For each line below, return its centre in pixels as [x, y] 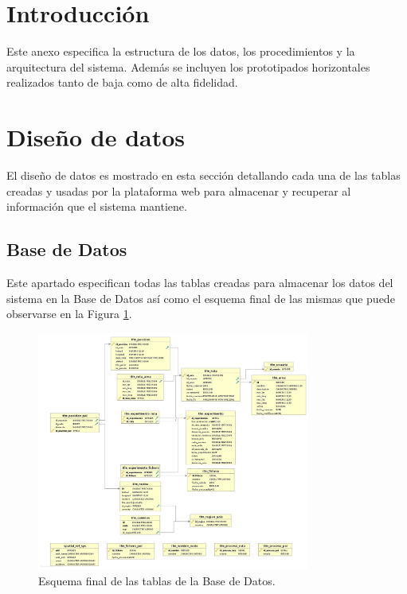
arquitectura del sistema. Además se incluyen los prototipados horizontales [188, 66]
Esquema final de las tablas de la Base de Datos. [157, 580]
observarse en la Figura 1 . [69, 314]
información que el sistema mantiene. [97, 206]
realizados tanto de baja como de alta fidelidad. [122, 82]
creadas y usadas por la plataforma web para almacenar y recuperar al [179, 190]
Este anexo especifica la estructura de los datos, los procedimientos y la [181, 51]
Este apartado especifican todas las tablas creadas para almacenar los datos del [200, 283]
